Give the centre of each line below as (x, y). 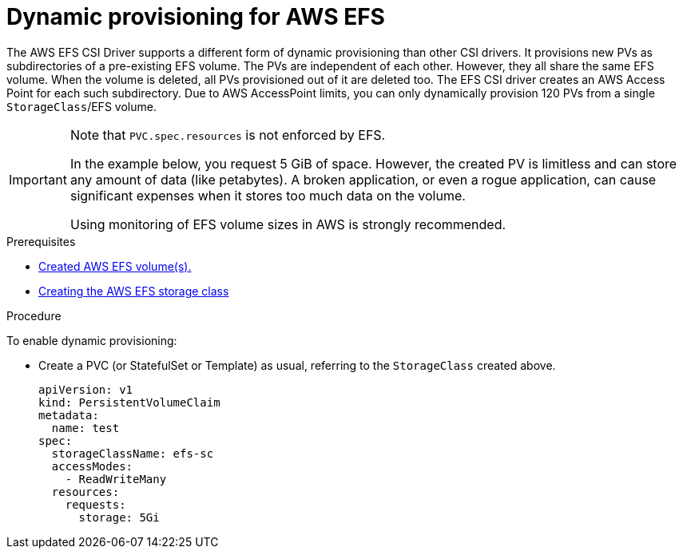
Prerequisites (41, 241)
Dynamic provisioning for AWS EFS (196, 17)
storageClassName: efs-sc (133, 453)
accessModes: (92, 466)
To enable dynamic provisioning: (92, 340)
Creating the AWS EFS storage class (134, 291)
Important (38, 179)
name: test (85, 428)
